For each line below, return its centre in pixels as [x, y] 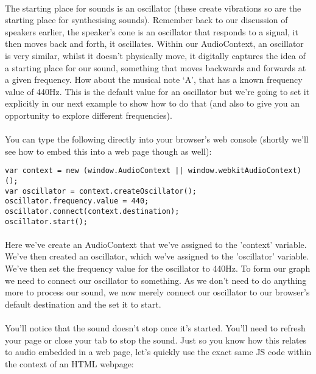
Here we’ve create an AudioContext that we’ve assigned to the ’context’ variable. [156, 244]
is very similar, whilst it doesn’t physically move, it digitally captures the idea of [155, 55]
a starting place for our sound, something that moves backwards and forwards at [156, 67]
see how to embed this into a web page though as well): [108, 151]
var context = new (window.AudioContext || [94, 171]
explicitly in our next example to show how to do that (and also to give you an [152, 103]
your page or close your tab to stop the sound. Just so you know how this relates [156, 340]
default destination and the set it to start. [83, 304]
